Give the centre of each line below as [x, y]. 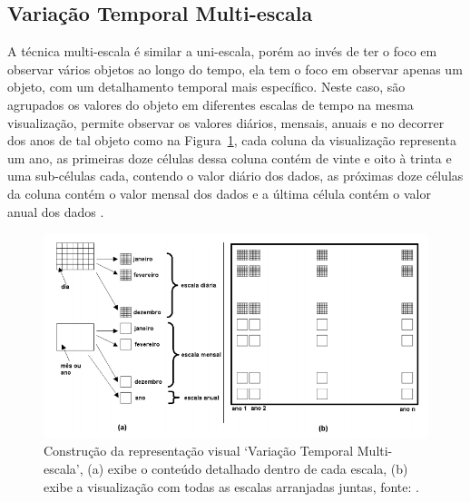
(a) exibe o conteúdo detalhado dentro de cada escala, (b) [248, 468]
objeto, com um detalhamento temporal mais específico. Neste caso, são [206, 87]
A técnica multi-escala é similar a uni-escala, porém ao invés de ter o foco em [222, 51]
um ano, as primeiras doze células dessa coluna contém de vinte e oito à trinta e [230, 157]
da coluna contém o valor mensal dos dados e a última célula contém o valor [219, 193]
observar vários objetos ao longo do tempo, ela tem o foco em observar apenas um [235, 69]
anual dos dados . [56, 211]
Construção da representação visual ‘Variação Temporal [199, 451]
